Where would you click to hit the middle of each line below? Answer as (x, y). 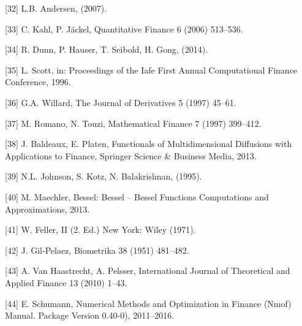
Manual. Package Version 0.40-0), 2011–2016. (90, 315)
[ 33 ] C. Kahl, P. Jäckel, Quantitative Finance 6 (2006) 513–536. (124, 28)
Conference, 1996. (38, 82)
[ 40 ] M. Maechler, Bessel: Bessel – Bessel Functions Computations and (137, 196)
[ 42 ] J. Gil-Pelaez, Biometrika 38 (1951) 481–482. (97, 250)
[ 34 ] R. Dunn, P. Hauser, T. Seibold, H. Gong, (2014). (107, 49)
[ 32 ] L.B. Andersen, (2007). (56, 8)
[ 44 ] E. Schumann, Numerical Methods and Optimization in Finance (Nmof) (148, 303)
